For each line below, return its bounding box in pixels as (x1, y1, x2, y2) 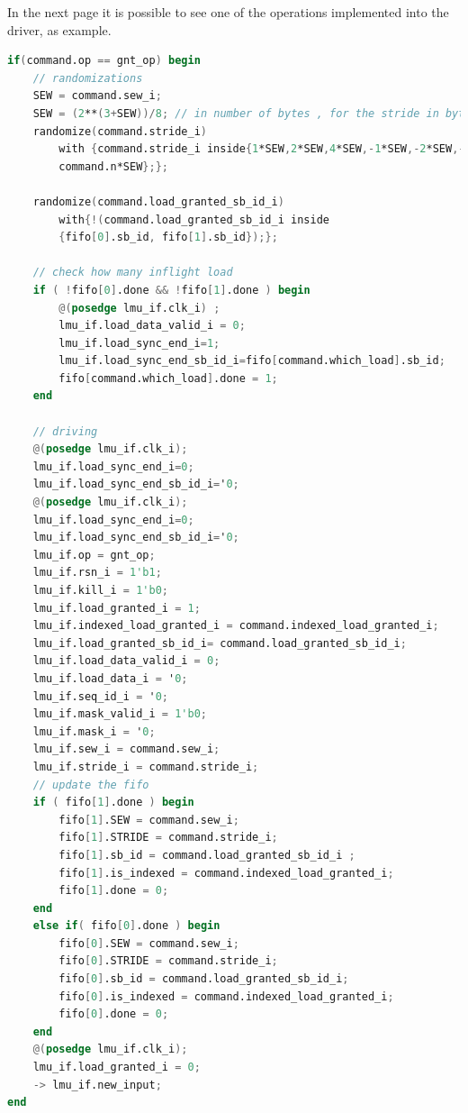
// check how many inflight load (32, 266, 233, 279)
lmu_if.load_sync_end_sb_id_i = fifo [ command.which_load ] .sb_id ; (58, 354, 445, 368)
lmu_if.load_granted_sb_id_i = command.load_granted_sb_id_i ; (32, 636, 407, 650)
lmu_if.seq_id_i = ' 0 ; (32, 689, 169, 703)
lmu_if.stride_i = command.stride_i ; (32, 760, 259, 773)
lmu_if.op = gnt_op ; (32, 548, 156, 561)
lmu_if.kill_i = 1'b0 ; (32, 584, 169, 597)
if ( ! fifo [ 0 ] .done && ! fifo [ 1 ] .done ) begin (32, 283, 310, 296)
